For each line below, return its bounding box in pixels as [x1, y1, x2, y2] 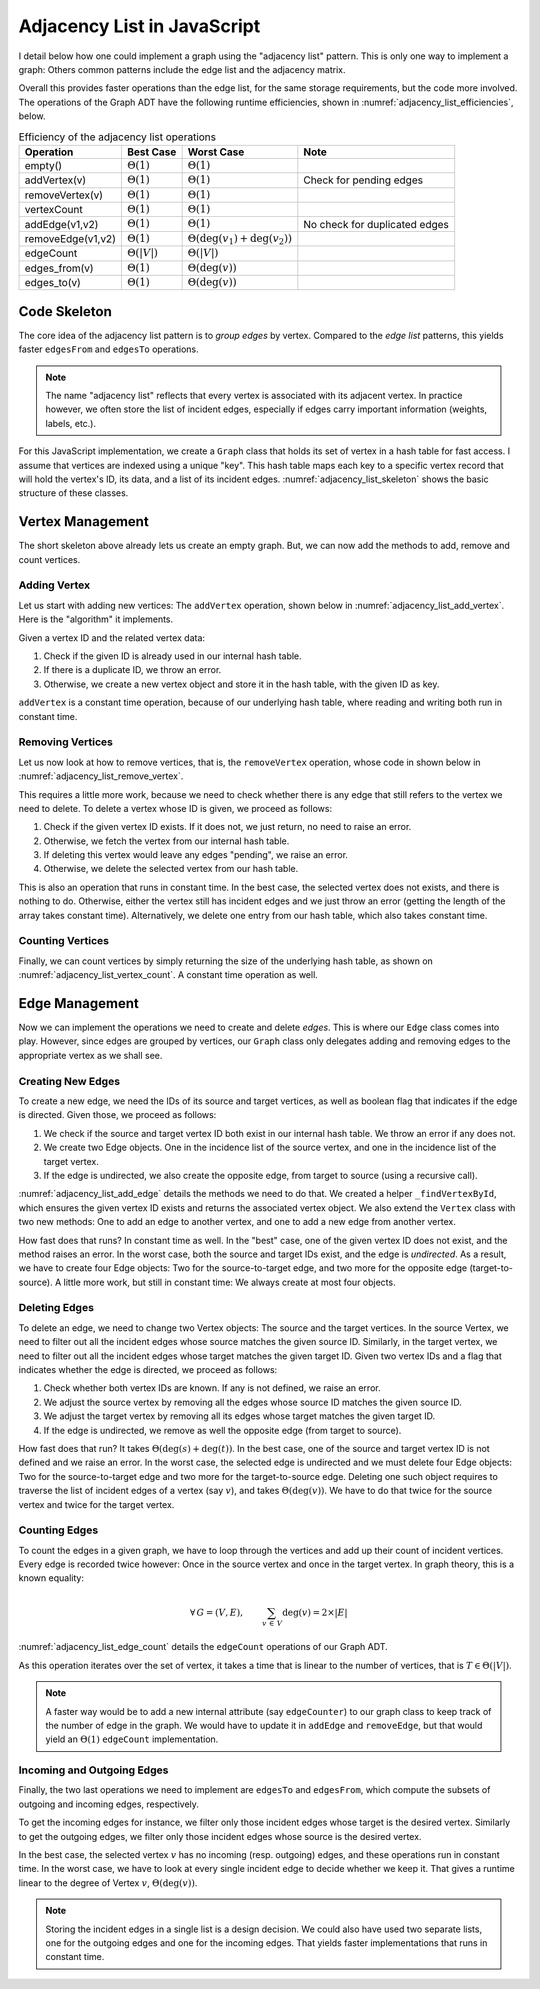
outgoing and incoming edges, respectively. [18, 1798, 200, 1810]
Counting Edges [18, 1523, 99, 1537]
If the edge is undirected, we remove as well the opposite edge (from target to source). [43, 1424, 402, 1436]
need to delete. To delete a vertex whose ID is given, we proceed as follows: [18, 802, 333, 814]
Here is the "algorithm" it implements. [18, 613, 174, 625]
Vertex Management [18, 513, 149, 530]
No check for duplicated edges [303, 217, 450, 231]
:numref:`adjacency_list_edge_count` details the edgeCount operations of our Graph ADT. [18, 1641, 389, 1653]
